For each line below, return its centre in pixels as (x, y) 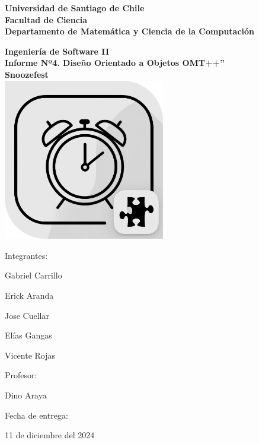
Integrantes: (26, 255)
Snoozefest (27, 74)
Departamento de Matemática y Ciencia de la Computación (130, 31)
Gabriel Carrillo (33, 275)
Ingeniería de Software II (57, 51)
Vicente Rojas (30, 355)
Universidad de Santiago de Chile (75, 8)
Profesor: (21, 375)
